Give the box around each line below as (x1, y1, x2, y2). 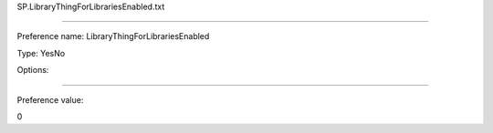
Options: (16, 65, 49, 76)
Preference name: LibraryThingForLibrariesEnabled (16, 31, 210, 42)
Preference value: (16, 94, 84, 105)
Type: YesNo (16, 47, 66, 58)
